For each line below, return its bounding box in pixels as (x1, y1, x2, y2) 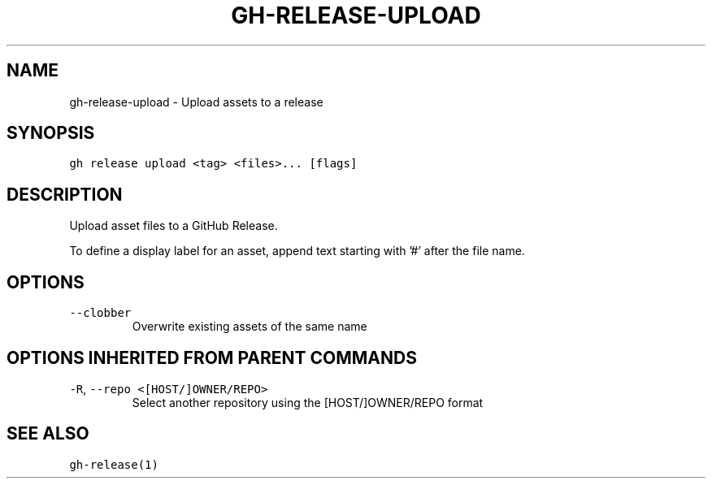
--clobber (69, 306, 132, 320)
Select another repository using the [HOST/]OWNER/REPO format (132, 395, 484, 409)
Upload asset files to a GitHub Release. (69, 219, 278, 233)
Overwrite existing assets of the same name (132, 319, 367, 334)
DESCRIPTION (7, 184, 123, 205)
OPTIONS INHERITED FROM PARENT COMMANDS (7, 347, 417, 368)
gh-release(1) (69, 457, 158, 471)
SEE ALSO (7, 423, 89, 444)
